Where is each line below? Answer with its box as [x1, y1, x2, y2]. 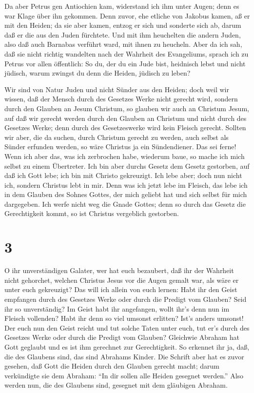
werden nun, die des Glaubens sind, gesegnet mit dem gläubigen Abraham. [4, 380, 228, 390]
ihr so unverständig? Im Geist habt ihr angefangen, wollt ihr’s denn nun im [4, 303, 230, 314]
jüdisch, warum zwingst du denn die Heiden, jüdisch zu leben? [4, 68, 191, 78]
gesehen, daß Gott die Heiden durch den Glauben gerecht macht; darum [4, 361, 219, 371]
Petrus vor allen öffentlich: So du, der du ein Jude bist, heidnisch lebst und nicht [4, 58, 246, 68]
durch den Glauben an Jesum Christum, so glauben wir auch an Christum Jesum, [4, 103, 249, 113]
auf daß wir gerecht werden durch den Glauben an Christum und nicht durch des [4, 113, 247, 123]
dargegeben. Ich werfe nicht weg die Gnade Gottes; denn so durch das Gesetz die [4, 198, 246, 209]
